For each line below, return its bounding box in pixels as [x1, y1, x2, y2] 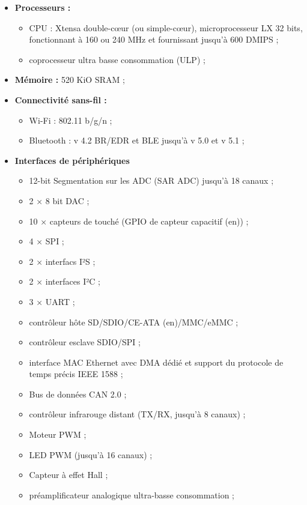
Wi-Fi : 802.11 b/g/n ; [29, 113, 112, 126]
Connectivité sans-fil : [14, 93, 107, 106]
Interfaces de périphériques [14, 154, 130, 166]
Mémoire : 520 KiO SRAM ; [14, 73, 125, 86]
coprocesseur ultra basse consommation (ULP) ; [29, 53, 205, 65]
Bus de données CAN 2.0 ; [29, 387, 127, 400]
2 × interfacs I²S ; [29, 255, 96, 267]
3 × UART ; [29, 295, 75, 307]
